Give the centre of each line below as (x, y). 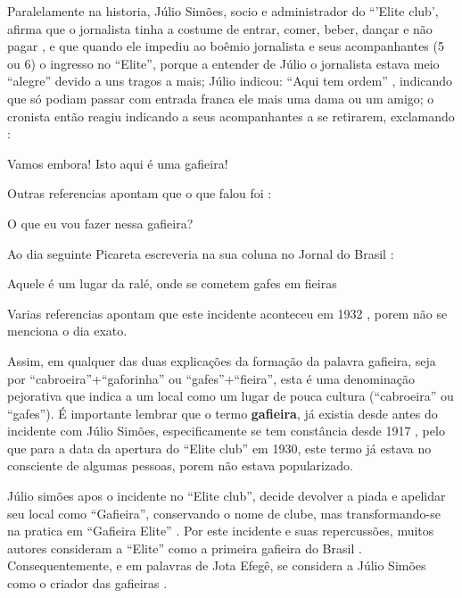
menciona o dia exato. (67, 331)
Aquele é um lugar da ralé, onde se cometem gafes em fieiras (172, 283)
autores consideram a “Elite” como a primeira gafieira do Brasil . (185, 548)
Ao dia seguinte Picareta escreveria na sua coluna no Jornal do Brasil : (201, 253)
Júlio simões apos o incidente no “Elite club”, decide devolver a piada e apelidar (227, 496)
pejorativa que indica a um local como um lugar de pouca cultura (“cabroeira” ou (231, 396)
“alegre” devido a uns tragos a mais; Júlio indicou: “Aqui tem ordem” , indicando (230, 81)
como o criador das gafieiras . (87, 583)
